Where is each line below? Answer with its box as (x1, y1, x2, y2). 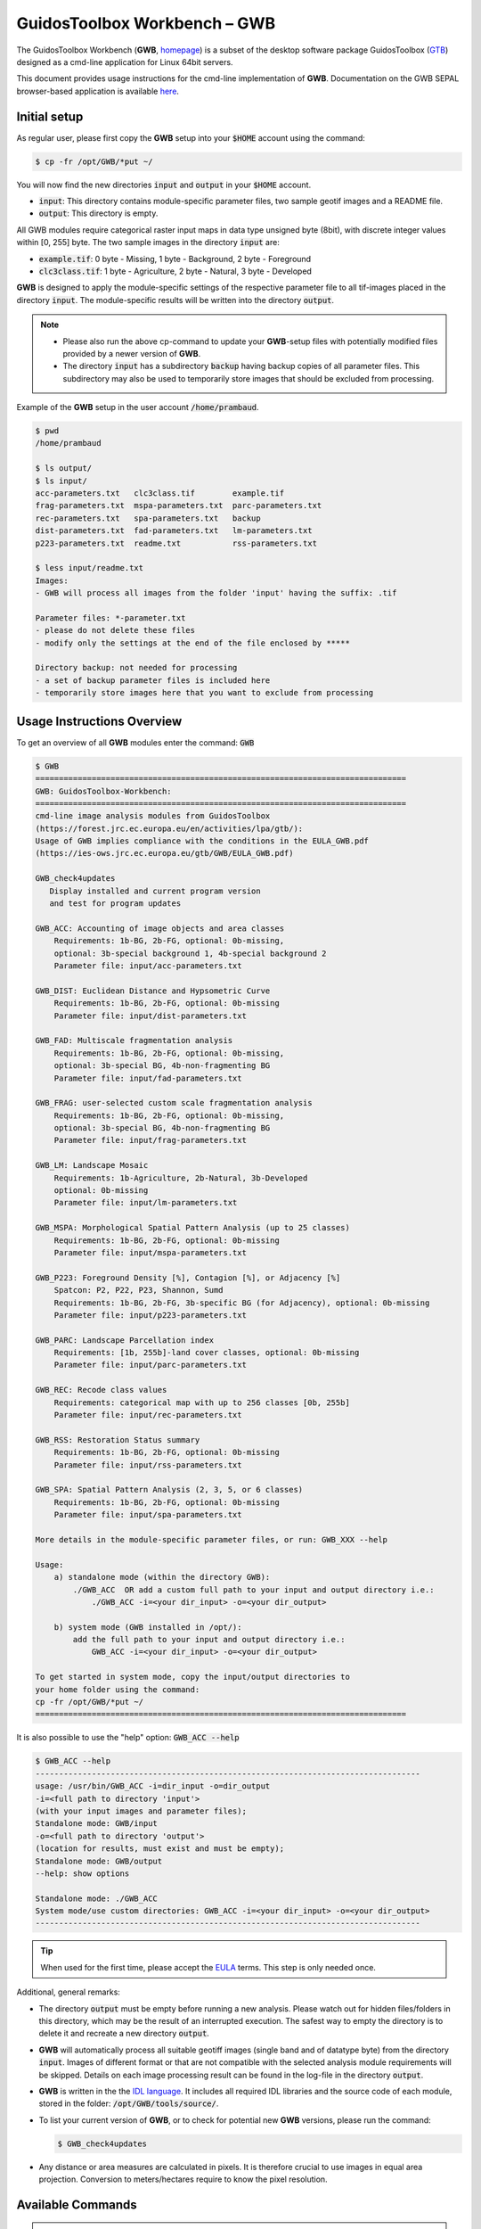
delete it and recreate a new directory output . (38, 2028, 209, 2039)
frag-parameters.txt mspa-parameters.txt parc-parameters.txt (35, 500, 322, 511)
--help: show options (35, 1868, 130, 1879)
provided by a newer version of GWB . (62, 348, 201, 358)
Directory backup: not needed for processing (35, 662, 238, 673)
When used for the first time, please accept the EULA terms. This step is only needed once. (40, 1962, 376, 1972)
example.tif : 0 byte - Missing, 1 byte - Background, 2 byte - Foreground (38, 253, 312, 264)
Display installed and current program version (49, 885, 262, 896)
